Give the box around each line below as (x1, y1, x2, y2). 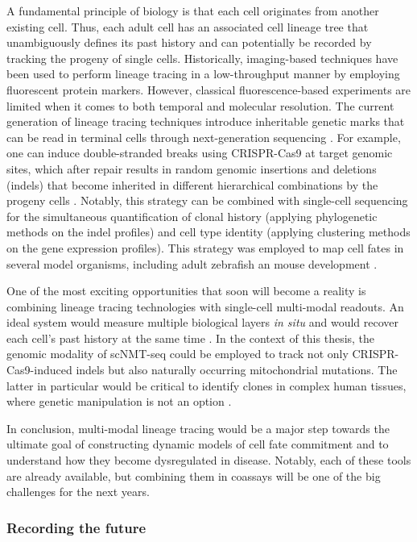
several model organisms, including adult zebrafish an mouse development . (6, 255, 378, 272)
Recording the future (6, 517, 147, 537)
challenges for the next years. (6, 483, 150, 500)
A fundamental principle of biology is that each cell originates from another (6, 2, 379, 19)
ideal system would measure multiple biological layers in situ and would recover (6, 314, 399, 331)
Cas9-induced (6, 361, 72, 378)
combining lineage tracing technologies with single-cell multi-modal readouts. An (6, 298, 404, 315)
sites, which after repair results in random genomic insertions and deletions (6, 160, 377, 177)
